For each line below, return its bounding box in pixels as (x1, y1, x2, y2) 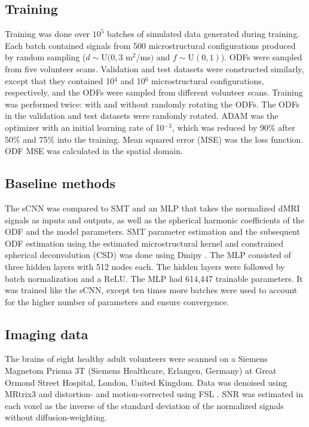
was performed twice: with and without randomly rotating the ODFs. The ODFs (5, 97, 300, 110)
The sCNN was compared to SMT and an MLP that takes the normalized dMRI (5, 201, 300, 214)
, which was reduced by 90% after (172, 121, 295, 133)
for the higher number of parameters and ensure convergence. (5, 295, 230, 308)
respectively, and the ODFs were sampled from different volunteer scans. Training (5, 86, 303, 99)
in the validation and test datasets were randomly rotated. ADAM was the (5, 109, 279, 122)
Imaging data (5, 324, 88, 343)
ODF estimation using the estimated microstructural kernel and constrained (5, 236, 284, 249)
